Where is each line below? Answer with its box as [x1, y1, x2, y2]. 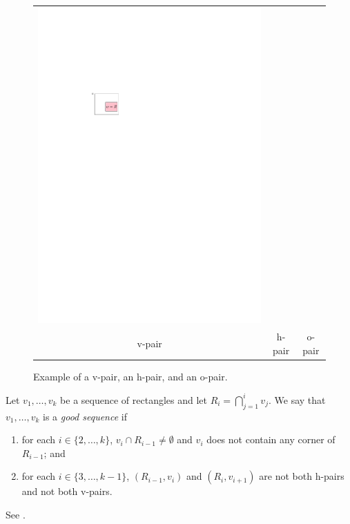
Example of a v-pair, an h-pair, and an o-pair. [33, 369, 228, 383]
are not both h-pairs [259, 469, 344, 483]
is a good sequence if [43, 409, 127, 423]
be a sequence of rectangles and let [60, 392, 207, 407]
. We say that [268, 392, 326, 407]
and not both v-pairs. [21, 484, 113, 498]
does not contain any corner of [206, 432, 336, 447]
